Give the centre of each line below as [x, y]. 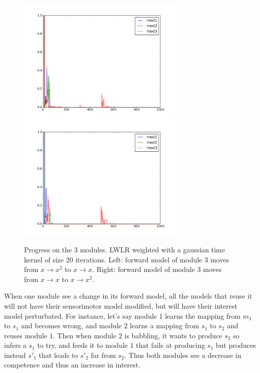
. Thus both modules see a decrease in [183, 355]
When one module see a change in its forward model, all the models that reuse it [128, 296]
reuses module [26, 335]
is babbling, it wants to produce [173, 335]
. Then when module [85, 335]
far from [103, 355]
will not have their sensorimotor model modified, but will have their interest [121, 305]
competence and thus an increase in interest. [72, 365]
